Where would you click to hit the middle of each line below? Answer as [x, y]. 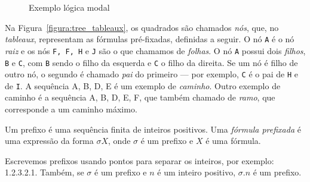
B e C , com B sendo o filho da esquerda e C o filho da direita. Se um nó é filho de [151, 62]
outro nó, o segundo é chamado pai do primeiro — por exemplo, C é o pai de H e [151, 74]
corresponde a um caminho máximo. [71, 109]
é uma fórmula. [233, 141]
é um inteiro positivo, [197, 172]
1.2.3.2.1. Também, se [44, 172]
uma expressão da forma [49, 141]
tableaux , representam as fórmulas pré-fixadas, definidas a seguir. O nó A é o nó [150, 39]
